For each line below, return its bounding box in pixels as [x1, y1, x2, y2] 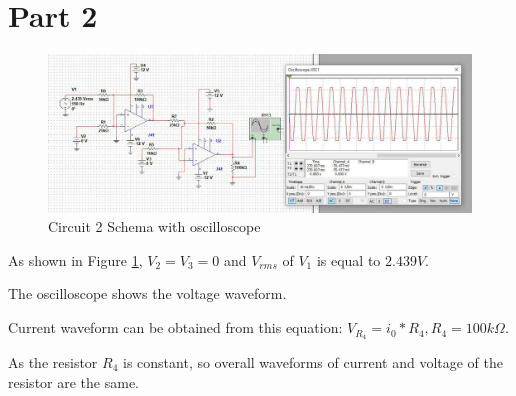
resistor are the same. [8, 371, 139, 392]
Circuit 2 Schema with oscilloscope [48, 216, 261, 237]
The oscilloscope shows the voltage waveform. [8, 283, 287, 304]
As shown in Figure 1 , [8, 249, 143, 270]
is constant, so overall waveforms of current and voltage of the [123, 351, 503, 372]
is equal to [316, 249, 381, 270]
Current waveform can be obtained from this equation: [8, 317, 343, 338]
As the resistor [8, 351, 98, 372]
